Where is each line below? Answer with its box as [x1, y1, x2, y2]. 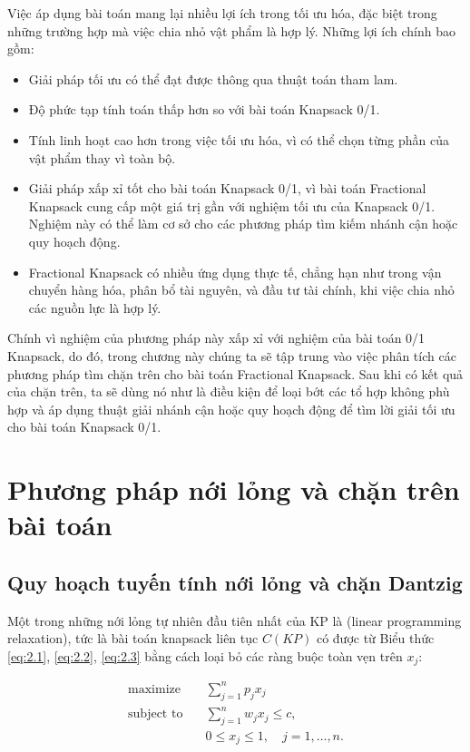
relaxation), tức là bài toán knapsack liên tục [7, 629, 259, 648]
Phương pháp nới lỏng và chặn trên [7, 471, 460, 508]
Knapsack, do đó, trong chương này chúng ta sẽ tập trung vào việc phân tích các [7, 346, 456, 365]
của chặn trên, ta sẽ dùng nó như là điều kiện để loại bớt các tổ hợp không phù [7, 382, 450, 401]
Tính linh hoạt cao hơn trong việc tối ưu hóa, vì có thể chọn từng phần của [28, 130, 450, 149]
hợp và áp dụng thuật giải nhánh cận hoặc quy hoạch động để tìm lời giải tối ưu [7, 399, 455, 418]
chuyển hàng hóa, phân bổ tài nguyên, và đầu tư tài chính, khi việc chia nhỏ [28, 280, 455, 299]
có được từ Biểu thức [316, 629, 435, 648]
